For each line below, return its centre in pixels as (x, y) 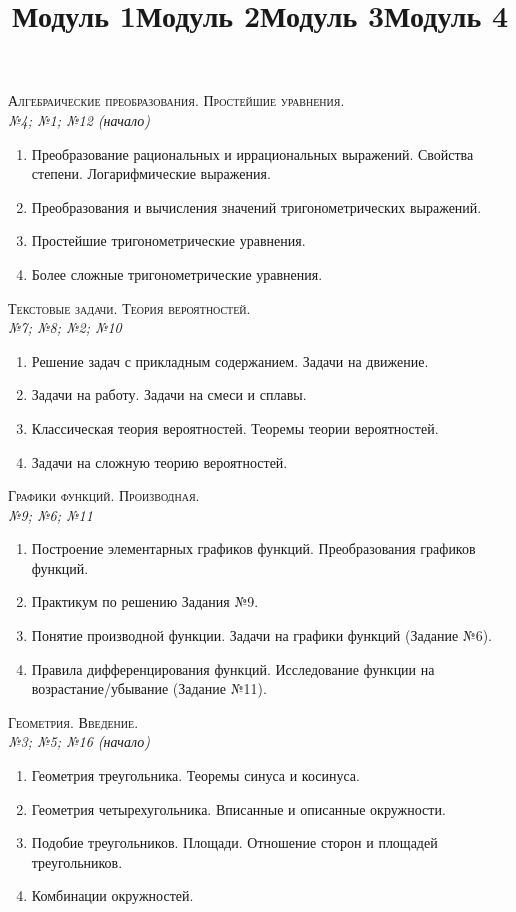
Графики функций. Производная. (104, 495)
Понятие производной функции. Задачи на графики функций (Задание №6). (261, 635)
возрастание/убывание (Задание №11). (149, 688)
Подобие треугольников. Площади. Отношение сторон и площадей (234, 842)
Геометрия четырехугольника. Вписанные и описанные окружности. (238, 808)
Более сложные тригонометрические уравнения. (177, 273)
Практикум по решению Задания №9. (145, 601)
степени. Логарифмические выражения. (151, 173)
